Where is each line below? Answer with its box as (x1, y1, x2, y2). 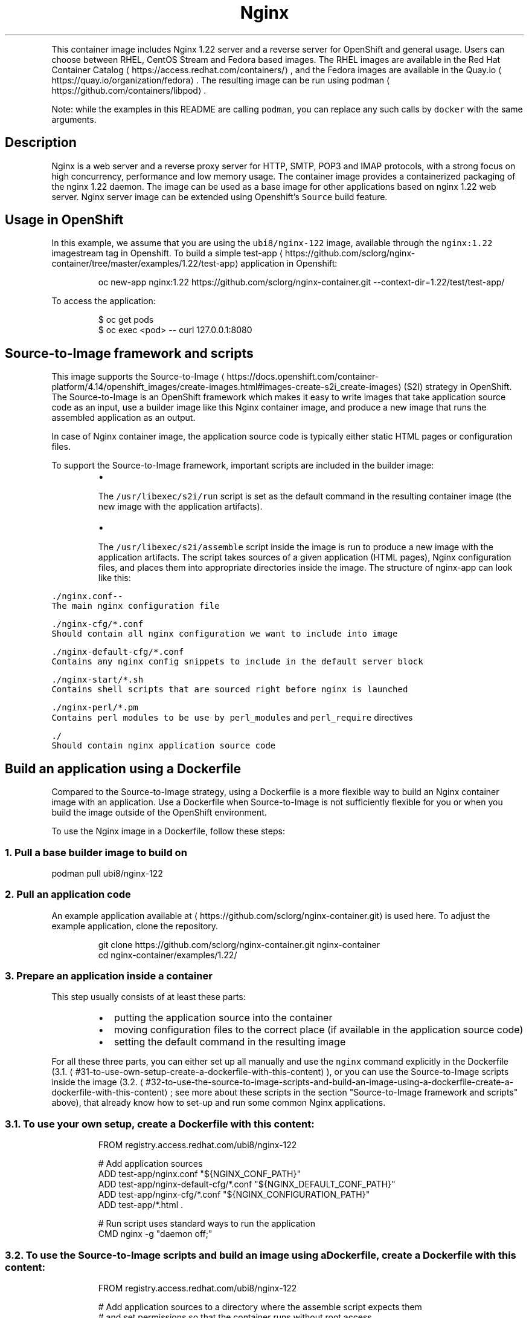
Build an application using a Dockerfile (5, 761, 241, 776)
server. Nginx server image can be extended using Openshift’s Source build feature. (51, 191, 388, 202)
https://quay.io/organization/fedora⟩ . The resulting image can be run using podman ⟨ (51, 74, 390, 85)
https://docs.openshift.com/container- (226, 371, 379, 382)
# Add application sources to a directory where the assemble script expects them (98, 1301, 422, 1312)
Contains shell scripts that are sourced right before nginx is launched (51, 684, 408, 695)
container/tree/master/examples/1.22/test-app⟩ (51, 258, 239, 269)
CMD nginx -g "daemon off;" (98, 1229, 213, 1239)
